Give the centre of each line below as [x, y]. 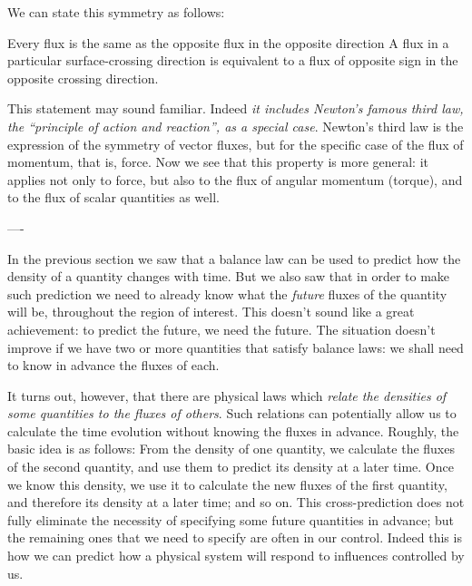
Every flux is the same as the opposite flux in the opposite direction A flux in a [228, 42]
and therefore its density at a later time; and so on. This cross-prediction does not [236, 502]
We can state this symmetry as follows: [116, 12]
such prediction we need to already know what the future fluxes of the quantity [227, 293]
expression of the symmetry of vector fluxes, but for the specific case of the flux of [236, 144]
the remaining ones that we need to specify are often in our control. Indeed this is [235, 537]
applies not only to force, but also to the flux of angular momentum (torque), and [235, 179]
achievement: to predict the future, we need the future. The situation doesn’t [221, 329]
